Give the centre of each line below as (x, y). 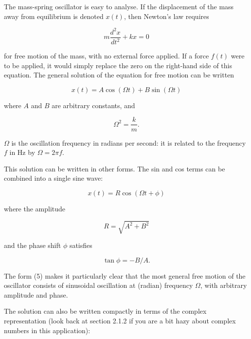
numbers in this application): (47, 330)
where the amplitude (35, 208)
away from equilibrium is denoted (54, 16)
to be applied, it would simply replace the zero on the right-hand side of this (118, 65)
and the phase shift (33, 245)
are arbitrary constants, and (93, 105)
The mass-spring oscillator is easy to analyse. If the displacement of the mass (119, 6)
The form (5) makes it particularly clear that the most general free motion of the (125, 275)
